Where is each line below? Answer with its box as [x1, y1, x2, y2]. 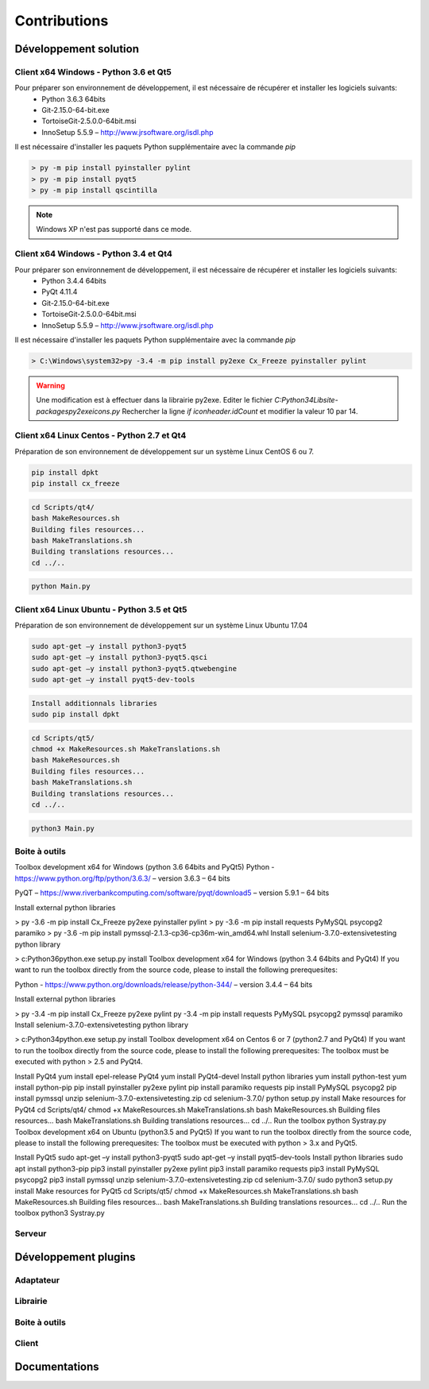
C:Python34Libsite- [274, 395, 338, 405]
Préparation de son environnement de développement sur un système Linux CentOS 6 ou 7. [14, 446, 314, 456]
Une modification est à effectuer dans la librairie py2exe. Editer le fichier [36, 395, 273, 405]
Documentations [14, 1360, 99, 1373]
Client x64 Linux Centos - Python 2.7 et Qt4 [14, 430, 187, 441]
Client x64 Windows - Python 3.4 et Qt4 [14, 249, 172, 260]
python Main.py [31, 582, 91, 591]
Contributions [14, 12, 109, 29]
